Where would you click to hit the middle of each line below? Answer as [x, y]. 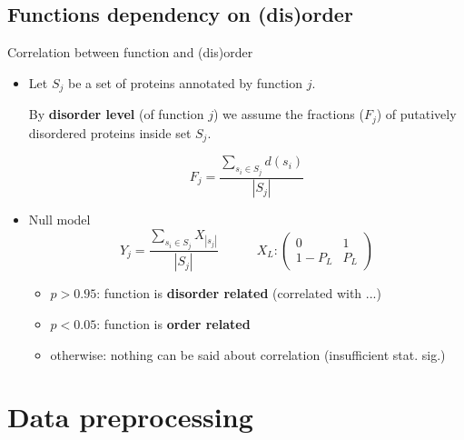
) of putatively [416, 114]
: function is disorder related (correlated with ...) [239, 293]
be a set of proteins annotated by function [185, 82]
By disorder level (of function [116, 114]
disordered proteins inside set [110, 132]
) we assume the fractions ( [288, 114]
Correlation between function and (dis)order [130, 52]
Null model [59, 220]
